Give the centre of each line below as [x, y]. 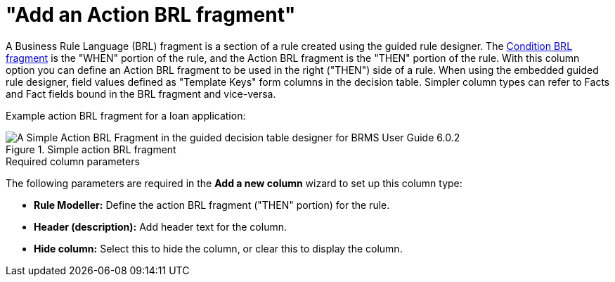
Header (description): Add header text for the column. [160, 226]
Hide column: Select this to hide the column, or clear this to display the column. [218, 248]
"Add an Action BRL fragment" [151, 15]
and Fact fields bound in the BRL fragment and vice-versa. [141, 94]
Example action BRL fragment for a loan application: [126, 115]
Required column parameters [73, 161]
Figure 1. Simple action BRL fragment [91, 149]
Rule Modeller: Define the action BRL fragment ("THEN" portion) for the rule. [212, 205]
